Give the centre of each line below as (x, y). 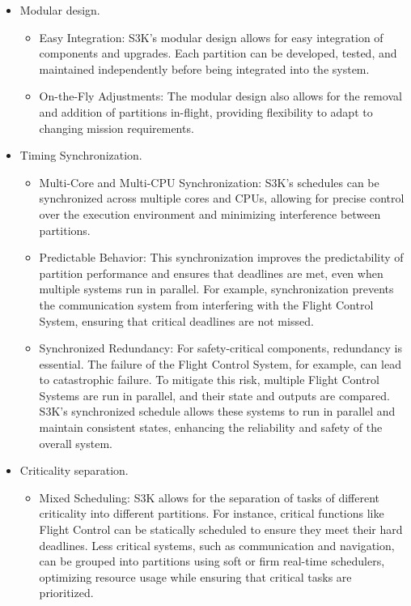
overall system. (76, 443)
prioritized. (66, 593)
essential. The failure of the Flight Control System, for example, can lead (220, 363)
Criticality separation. (74, 470)
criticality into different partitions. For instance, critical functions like (212, 513)
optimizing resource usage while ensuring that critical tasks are (195, 576)
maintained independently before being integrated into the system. (204, 68)
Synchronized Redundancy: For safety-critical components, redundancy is (221, 348)
